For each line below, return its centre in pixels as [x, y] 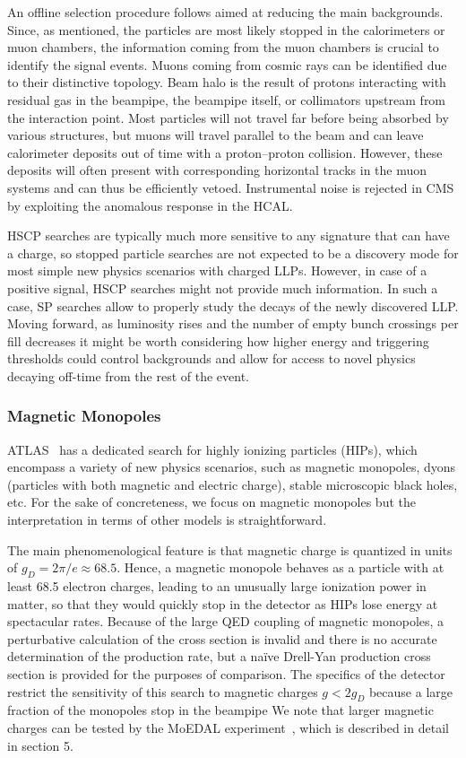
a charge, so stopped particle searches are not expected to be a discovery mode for [233, 253]
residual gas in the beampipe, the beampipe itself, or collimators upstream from [227, 99]
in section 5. [40, 745]
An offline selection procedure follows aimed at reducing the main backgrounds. [225, 12]
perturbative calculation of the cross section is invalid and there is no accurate [222, 638]
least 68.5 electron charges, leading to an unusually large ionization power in [217, 586]
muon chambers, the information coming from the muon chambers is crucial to [223, 47]
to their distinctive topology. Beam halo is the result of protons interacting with [227, 82]
